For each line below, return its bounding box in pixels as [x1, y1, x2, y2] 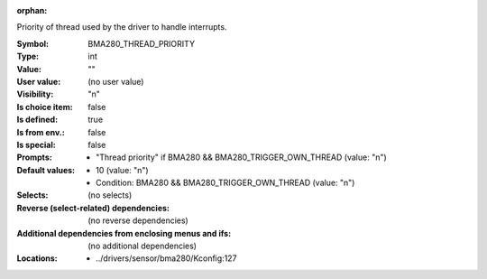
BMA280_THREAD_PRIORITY [87, 38, 196, 49]
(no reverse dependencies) [87, 215, 188, 226]
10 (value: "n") [96, 164, 149, 175]
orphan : [16, 5, 48, 15]
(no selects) [87, 190, 133, 200]
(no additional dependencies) [87, 240, 198, 252]
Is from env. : [16, 126, 65, 137]
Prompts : [16, 152, 53, 163]
